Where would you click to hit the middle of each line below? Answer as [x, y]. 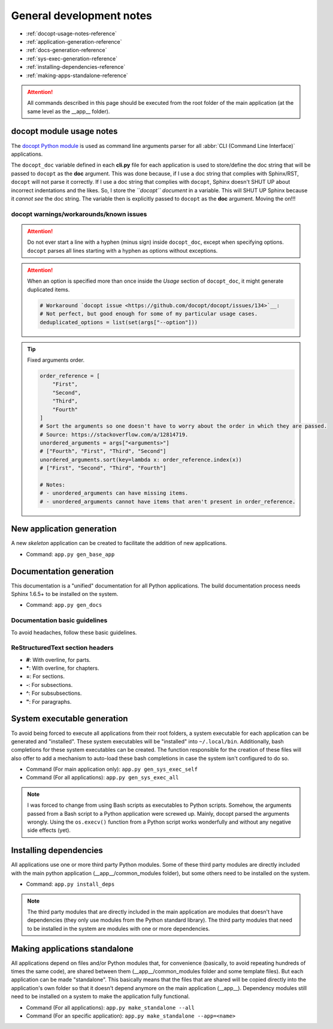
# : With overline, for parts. [58, 659]
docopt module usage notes [64, 131]
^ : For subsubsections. [54, 693]
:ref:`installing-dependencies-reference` [76, 67]
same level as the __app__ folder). [69, 111]
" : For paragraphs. [49, 701]
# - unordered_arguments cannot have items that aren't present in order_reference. [168, 501]
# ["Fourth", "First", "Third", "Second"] [103, 451]
